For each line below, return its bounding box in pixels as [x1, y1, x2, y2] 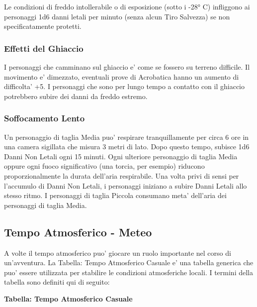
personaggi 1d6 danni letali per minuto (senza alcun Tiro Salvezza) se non [4, 11, 230, 21]
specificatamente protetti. [4, 21, 82, 31]
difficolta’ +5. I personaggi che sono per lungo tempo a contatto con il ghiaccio [4, 81, 245, 92]
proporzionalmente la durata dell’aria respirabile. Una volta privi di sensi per [4, 170, 239, 181]
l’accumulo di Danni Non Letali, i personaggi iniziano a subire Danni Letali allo [4, 180, 247, 191]
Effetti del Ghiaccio [4, 42, 84, 54]
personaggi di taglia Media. [4, 200, 87, 210]
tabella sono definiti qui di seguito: [4, 277, 110, 287]
